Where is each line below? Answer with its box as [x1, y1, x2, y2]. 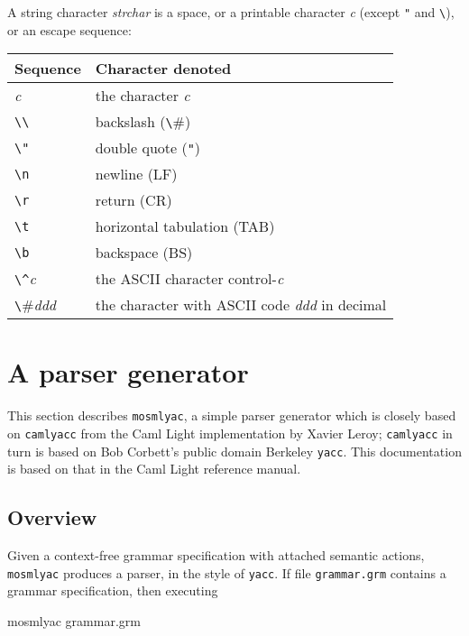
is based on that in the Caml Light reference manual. [7, 459, 301, 478]
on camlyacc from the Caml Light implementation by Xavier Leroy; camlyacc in [7, 424, 453, 443]
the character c [95, 85, 190, 106]
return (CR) [95, 189, 172, 211]
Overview [7, 503, 97, 531]
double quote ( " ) [95, 137, 201, 159]
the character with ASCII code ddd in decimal [95, 294, 387, 316]
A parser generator [7, 354, 249, 391]
